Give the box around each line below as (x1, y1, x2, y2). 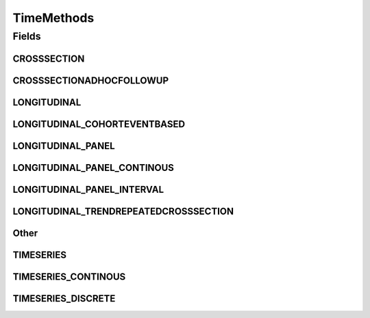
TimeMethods (12, 10, 95, 25)
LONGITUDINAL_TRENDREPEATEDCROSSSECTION (12, 205, 234, 217)
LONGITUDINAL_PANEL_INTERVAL (12, 183, 164, 195)
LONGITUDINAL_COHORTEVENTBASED (12, 118, 185, 130)
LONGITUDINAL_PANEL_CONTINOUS (12, 161, 175, 174)
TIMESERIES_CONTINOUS (12, 271, 126, 282)
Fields (12, 30, 41, 42)
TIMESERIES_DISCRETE (12, 293, 116, 304)
